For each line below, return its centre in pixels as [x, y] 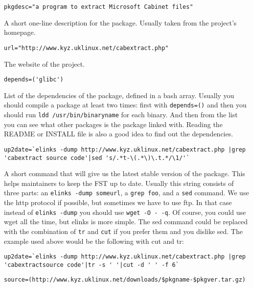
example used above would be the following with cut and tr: [94, 241]
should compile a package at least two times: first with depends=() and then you [125, 105]
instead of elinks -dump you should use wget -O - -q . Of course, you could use [125, 212]
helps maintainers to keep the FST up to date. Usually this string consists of [119, 183]
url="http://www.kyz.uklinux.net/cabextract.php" [86, 48]
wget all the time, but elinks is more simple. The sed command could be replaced [126, 222]
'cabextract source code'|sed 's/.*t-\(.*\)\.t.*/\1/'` [97, 158]
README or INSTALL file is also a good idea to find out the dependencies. [119, 134]
